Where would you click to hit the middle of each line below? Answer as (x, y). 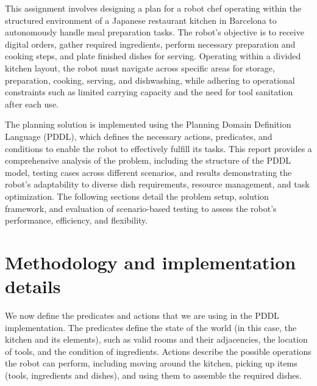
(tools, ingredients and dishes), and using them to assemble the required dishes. (153, 375)
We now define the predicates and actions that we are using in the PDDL (142, 315)
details (33, 286)
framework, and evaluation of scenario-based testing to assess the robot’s (141, 208)
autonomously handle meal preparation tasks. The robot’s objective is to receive (155, 32)
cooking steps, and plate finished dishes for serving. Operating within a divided (153, 56)
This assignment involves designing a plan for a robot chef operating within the (153, 8)
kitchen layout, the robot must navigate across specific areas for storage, (140, 67)
